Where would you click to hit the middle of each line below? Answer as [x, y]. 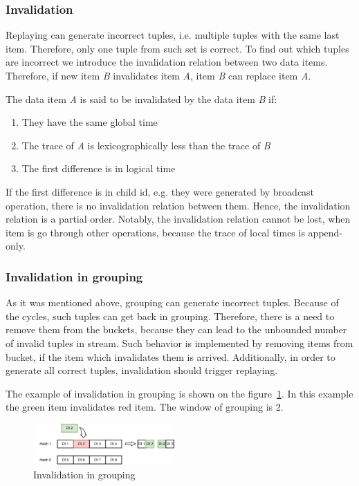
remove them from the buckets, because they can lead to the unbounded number [176, 329]
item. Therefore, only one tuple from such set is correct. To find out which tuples [177, 48]
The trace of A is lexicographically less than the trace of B [146, 145]
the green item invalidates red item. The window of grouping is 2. [145, 407]
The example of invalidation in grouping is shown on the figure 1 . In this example [179, 393]
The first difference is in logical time [99, 168]
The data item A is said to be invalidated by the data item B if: [141, 99]
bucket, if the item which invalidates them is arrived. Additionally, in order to [171, 356]
